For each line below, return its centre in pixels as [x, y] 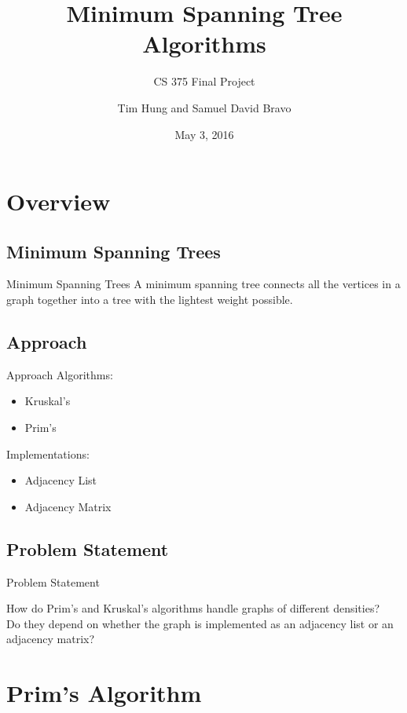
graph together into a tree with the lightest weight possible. [150, 300]
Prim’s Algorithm [104, 693]
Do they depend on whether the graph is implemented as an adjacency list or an [200, 623]
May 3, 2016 [204, 134]
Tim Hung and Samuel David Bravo [204, 107]
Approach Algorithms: [60, 374]
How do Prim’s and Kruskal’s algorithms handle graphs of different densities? [193, 608]
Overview [59, 201]
